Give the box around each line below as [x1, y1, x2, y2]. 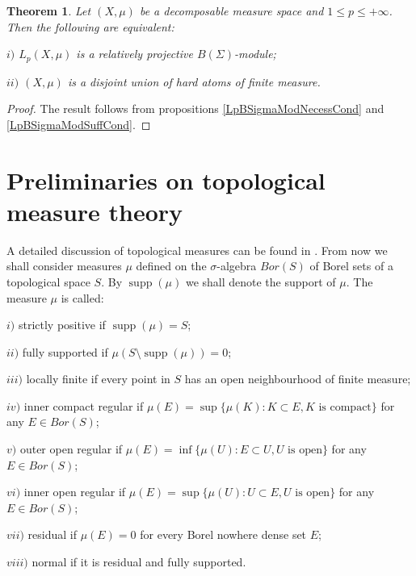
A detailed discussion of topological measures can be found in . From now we [6, 241, 388, 258]
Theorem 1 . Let [6, 2, 91, 19]
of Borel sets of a [309, 257, 393, 274]
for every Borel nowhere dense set [140, 526, 307, 543]
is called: [61, 289, 104, 306]
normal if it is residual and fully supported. [32, 553, 246, 570]
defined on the [136, 257, 207, 274]
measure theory [6, 194, 183, 227]
